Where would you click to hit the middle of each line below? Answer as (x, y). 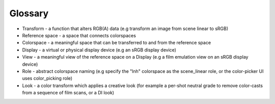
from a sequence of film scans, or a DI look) (68, 93)
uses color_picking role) (47, 79)
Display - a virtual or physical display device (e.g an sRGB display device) (99, 50)
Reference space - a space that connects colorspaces (79, 35)
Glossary (29, 13)
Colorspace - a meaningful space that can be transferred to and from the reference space (117, 43)
